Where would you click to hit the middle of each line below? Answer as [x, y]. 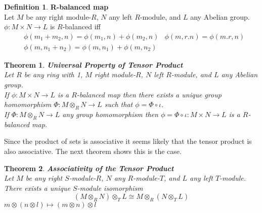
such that [119, 104]
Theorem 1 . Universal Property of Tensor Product [94, 64]
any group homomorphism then [110, 114]
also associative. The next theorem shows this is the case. [93, 151]
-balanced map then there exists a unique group [149, 94]
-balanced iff [81, 26]
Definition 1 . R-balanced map [56, 7]
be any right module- [59, 16]
